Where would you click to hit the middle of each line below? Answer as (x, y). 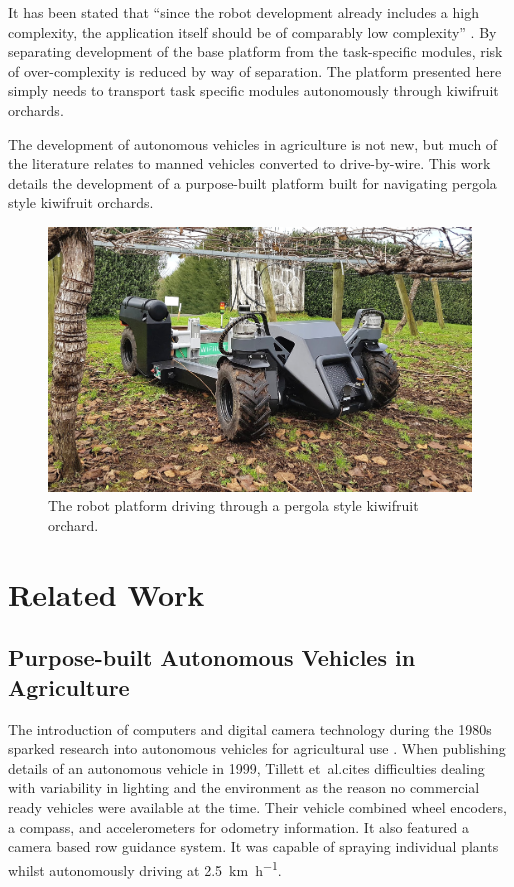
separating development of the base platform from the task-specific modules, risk (255, 51)
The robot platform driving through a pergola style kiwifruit (233, 505)
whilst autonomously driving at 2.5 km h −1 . (145, 868)
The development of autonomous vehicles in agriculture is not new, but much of (253, 143)
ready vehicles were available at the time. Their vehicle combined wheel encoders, (257, 806)
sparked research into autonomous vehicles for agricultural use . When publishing (257, 748)
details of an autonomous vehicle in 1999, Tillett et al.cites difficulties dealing (246, 767)
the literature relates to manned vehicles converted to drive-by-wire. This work (249, 163)
